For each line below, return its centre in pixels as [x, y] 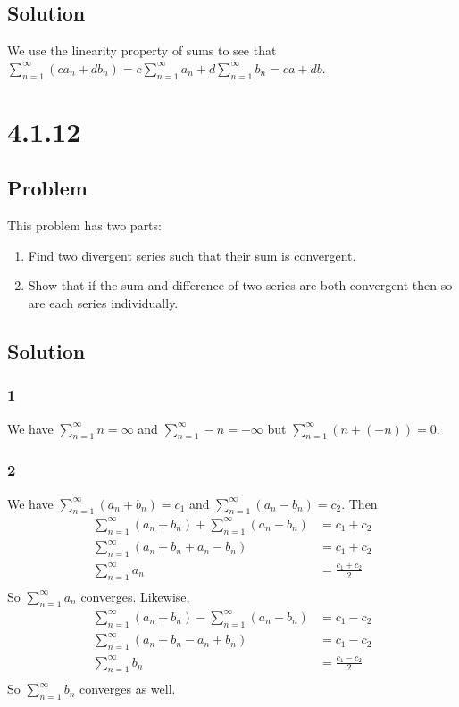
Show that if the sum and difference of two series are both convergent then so [240, 285]
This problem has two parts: [84, 225]
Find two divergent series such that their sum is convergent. [192, 255]
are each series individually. [103, 302]
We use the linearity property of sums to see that [142, 50]
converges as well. [127, 689]
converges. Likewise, [135, 596]
